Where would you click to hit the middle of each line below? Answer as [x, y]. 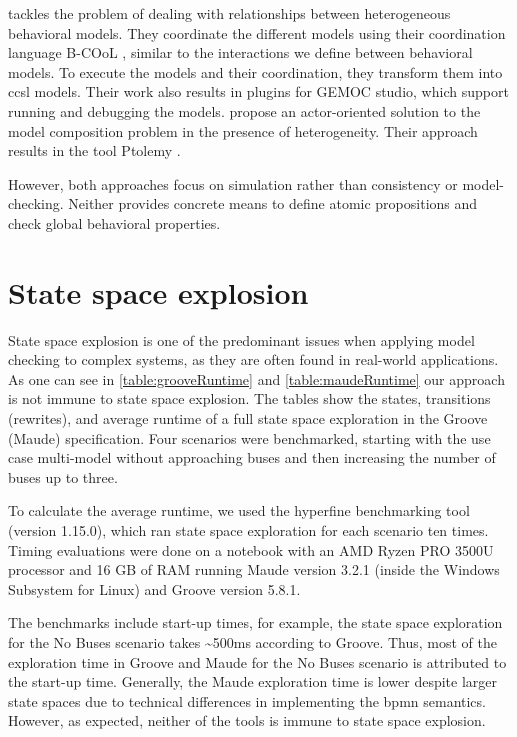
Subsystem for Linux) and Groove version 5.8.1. [154, 588]
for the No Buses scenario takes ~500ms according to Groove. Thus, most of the [252, 641]
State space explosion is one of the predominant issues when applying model [241, 339]
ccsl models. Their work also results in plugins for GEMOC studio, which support [258, 91]
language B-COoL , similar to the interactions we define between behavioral [240, 52]
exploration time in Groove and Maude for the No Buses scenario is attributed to [257, 661]
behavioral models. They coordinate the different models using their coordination [257, 32]
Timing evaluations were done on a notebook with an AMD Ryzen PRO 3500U [251, 549]
